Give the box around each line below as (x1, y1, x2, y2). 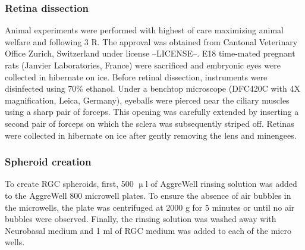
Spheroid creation (5, 154, 92, 169)
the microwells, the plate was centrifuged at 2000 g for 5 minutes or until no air (5, 201, 295, 213)
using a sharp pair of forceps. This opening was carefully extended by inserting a (5, 105, 299, 118)
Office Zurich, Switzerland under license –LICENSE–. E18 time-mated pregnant (5, 47, 295, 60)
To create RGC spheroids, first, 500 (5, 177, 134, 190)
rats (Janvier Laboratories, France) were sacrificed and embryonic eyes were (5, 59, 281, 71)
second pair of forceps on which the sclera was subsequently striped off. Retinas (5, 117, 294, 129)
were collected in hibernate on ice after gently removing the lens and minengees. (5, 129, 297, 141)
